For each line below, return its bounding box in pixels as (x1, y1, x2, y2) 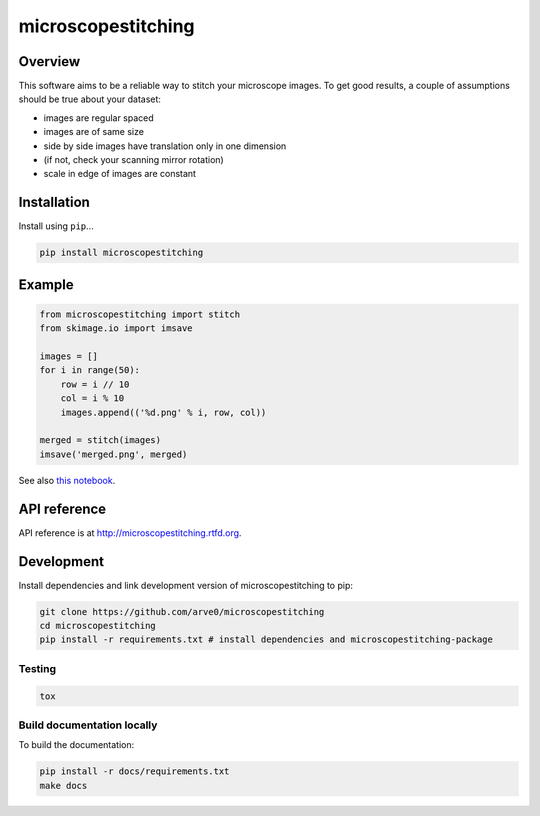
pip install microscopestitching (39, 247, 204, 259)
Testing (18, 661, 57, 675)
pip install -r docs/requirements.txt (39, 766, 230, 777)
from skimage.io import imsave (39, 323, 194, 334)
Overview (18, 53, 81, 70)
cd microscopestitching (39, 620, 157, 631)
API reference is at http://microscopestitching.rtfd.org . (18, 526, 242, 539)
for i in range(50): (39, 365, 140, 376)
